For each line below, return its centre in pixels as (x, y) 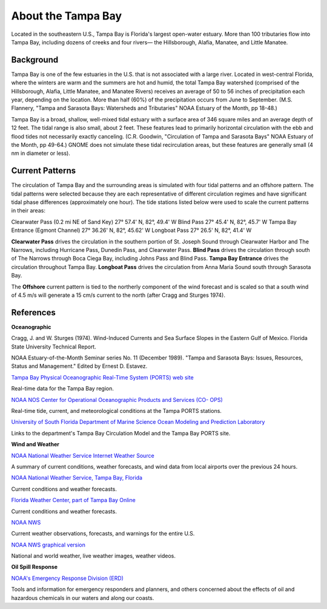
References (33, 312)
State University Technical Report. (54, 347)
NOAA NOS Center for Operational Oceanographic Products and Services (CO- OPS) (117, 400)
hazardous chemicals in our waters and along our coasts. (83, 597)
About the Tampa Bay (67, 16)
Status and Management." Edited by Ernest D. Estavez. (79, 366)
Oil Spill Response (34, 567)
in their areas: (28, 211)
